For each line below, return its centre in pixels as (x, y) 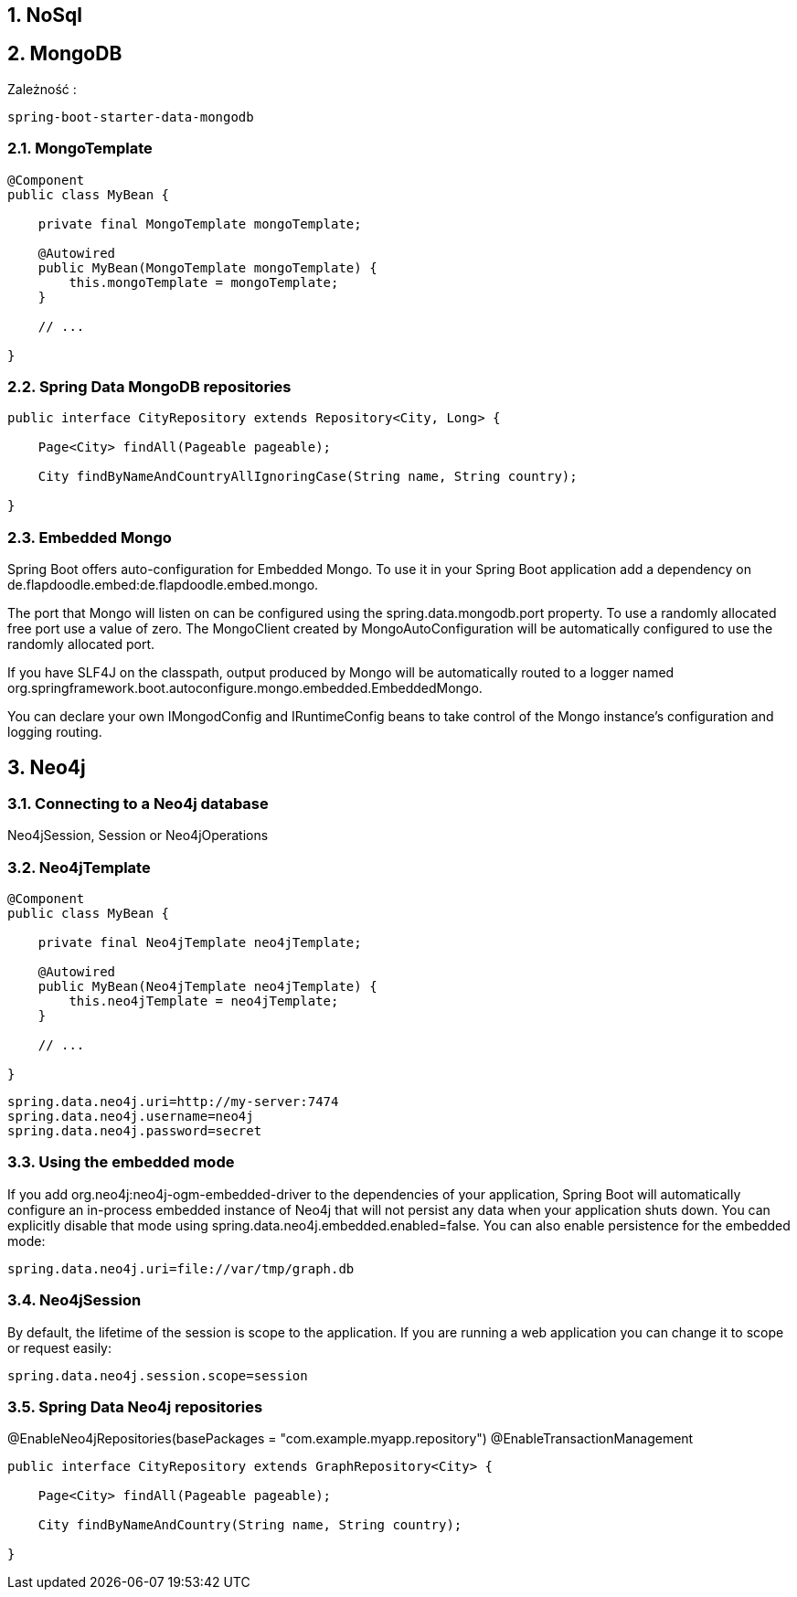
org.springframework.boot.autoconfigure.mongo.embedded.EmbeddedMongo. (245, 688)
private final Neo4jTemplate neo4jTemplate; (200, 943)
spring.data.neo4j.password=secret (135, 1131)
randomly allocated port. (81, 644)
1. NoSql (45, 15)
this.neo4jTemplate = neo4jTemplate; (204, 1001)
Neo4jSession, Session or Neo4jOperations (138, 836)
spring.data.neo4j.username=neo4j (131, 1117)
